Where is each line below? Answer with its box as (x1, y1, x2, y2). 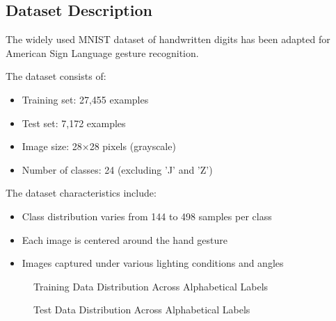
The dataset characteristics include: (6, 186, 157, 200)
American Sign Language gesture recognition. (6, 45, 199, 60)
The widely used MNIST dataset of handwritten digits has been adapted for (6, 32, 330, 47)
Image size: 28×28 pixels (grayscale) (22, 139, 176, 154)
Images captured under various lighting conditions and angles (22, 256, 284, 270)
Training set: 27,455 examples (22, 92, 149, 106)
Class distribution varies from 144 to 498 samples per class (22, 208, 272, 223)
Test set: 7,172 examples (22, 115, 126, 130)
